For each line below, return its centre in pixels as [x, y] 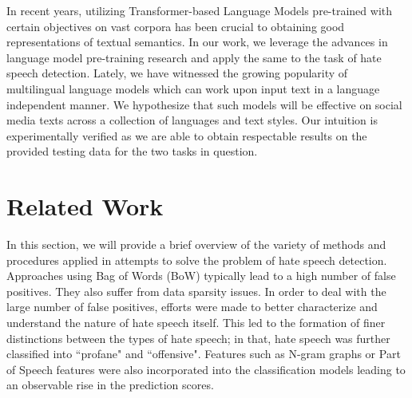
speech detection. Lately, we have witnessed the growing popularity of [177, 73]
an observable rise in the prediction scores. [110, 385]
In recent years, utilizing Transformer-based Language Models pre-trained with [200, 10]
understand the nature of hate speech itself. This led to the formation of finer [196, 323]
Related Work [85, 206]
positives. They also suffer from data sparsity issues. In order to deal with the [196, 291]
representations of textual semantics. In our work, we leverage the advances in [197, 42]
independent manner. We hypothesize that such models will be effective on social [204, 104]
